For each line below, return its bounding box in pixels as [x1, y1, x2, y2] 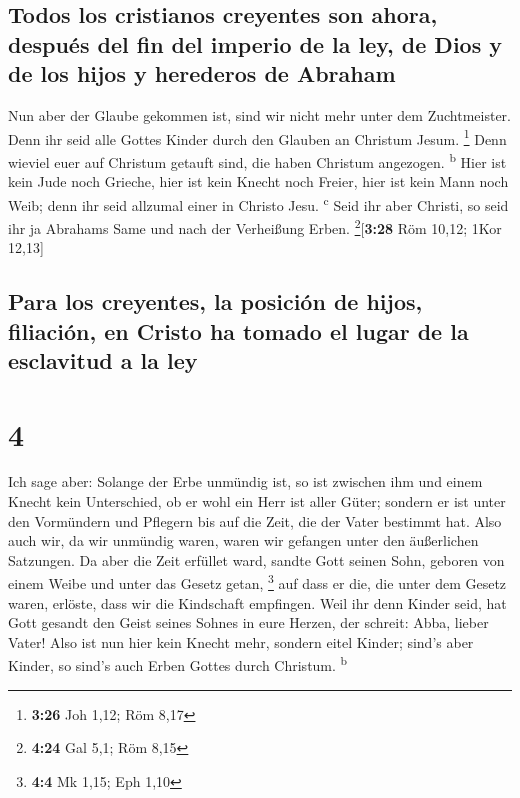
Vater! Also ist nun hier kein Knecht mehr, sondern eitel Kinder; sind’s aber [8, 631, 474, 652]
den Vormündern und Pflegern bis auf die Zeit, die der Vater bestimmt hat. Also [8, 510, 502, 531]
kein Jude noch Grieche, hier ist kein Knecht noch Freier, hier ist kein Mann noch [8, 171, 509, 192]
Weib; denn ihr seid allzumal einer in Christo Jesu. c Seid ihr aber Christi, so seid [8, 191, 509, 215]
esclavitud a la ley [8, 344, 198, 375]
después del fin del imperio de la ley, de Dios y [8, 28, 502, 59]
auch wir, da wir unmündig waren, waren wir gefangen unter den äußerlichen [8, 530, 479, 551]
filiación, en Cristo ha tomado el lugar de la [8, 315, 469, 346]
